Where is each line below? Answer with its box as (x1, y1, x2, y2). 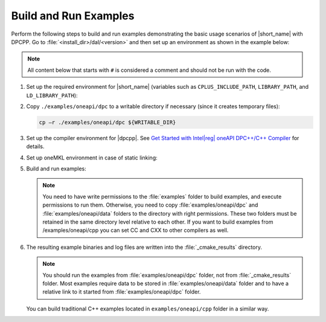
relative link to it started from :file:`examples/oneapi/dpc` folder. (42, 288, 201, 295)
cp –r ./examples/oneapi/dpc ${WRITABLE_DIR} (39, 118, 176, 126)
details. (26, 143, 45, 150)
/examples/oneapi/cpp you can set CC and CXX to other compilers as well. (42, 227, 229, 234)
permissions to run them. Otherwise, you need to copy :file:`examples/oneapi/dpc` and (42, 201, 258, 208)
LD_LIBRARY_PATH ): (26, 91, 78, 99)
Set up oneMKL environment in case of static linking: (26, 154, 158, 161)
